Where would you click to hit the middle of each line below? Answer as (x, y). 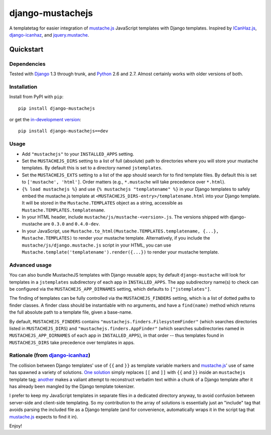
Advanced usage (31, 265)
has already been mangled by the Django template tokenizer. (72, 386)
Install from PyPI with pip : (36, 97)
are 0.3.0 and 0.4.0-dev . (72, 224)
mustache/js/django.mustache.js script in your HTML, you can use (97, 245)
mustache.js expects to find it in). (44, 416)
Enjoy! (16, 425)
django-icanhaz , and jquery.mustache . (49, 35)
